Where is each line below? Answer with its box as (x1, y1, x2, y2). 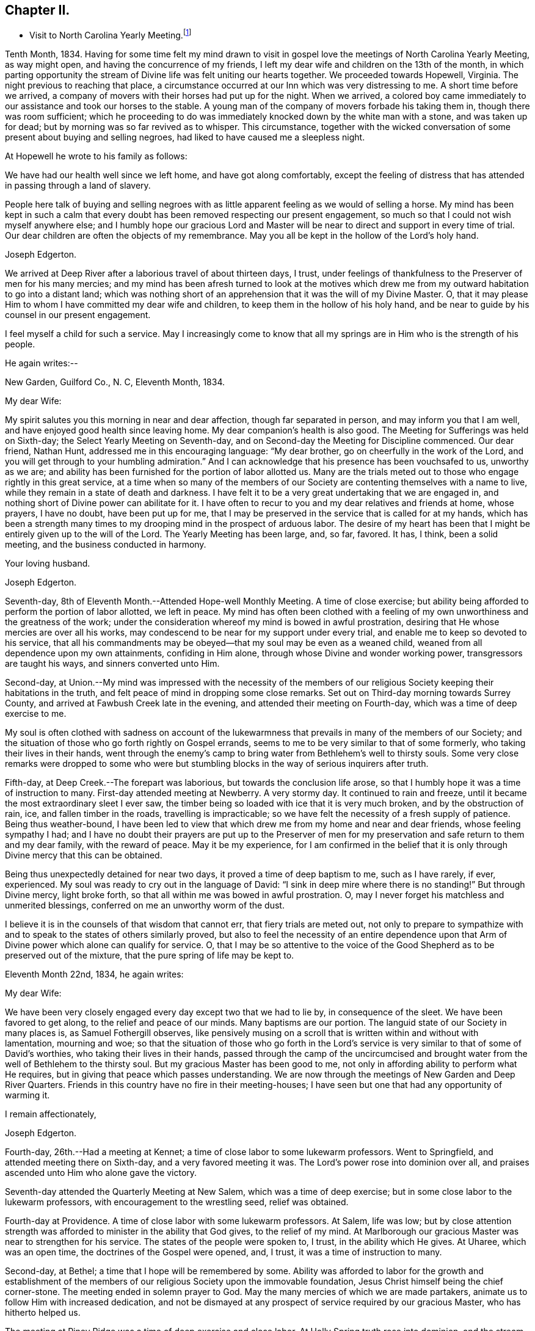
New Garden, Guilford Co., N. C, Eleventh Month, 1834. (5, 377, 225, 388)
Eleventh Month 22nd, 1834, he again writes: (5, 969, 184, 980)
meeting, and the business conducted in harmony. (5, 539, 206, 550)
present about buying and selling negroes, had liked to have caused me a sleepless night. (5, 132, 365, 143)
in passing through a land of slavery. (5, 180, 151, 191)
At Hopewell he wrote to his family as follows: (5, 151, 187, 162)
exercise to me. (5, 708, 67, 719)
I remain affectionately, (5, 1109, 96, 1120)
